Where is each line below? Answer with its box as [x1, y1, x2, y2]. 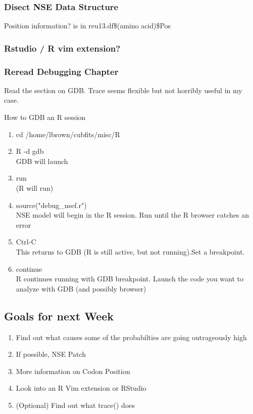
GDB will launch [16, 155, 68, 166]
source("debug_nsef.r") [16, 199, 87, 210]
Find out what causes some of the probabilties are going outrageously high [16, 332, 247, 342]
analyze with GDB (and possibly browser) [16, 283, 146, 294]
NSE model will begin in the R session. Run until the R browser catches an [16, 210, 249, 220]
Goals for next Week [4, 308, 114, 323]
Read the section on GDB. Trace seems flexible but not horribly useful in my [4, 85, 242, 95]
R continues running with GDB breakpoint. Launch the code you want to [16, 273, 244, 284]
